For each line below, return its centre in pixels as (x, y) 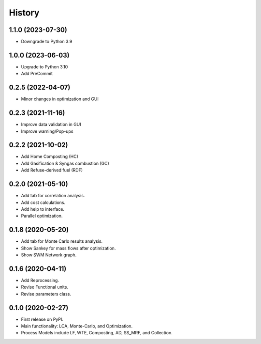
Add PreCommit (37, 74)
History (24, 13)
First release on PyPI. (42, 319)
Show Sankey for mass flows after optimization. (68, 248)
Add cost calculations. (43, 202)
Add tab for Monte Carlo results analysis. (62, 241)
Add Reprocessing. (40, 280)
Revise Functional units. (45, 287)
